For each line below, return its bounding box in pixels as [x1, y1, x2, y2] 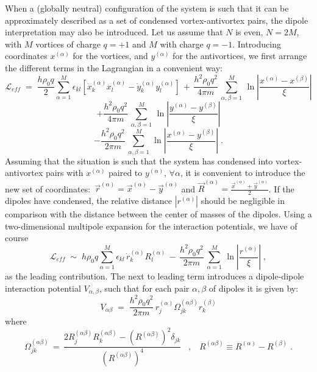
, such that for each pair [99, 281, 190, 294]
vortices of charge [35, 37, 101, 50]
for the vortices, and [73, 49, 148, 62]
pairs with [45, 166, 84, 179]
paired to [109, 166, 143, 179]
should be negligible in [201, 194, 285, 207]
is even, [235, 26, 263, 38]
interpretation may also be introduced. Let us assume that [5, 26, 223, 38]
